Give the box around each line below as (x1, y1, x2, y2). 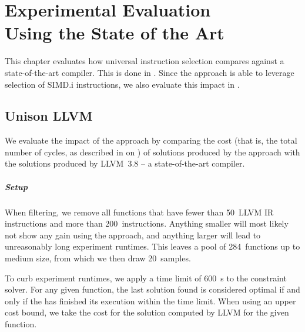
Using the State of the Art (5, 21, 224, 45)
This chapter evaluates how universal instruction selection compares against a (5, 55, 284, 67)
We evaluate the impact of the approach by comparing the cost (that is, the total (5, 134, 297, 147)
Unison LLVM (5, 107, 93, 125)
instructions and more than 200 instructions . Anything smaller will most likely (5, 217, 289, 230)
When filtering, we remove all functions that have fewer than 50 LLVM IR (5, 205, 274, 218)
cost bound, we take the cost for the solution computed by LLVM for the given (5, 306, 289, 318)
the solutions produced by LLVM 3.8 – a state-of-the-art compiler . (5, 157, 245, 170)
